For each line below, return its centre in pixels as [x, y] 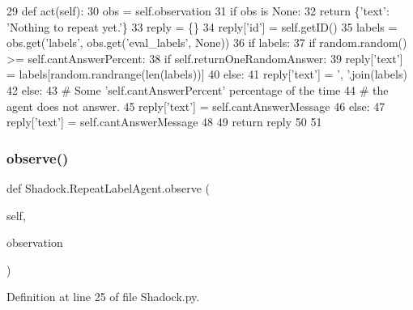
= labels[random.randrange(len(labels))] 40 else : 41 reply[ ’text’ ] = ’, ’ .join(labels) [207, 74]
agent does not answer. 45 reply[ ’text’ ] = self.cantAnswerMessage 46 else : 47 [196, 106]
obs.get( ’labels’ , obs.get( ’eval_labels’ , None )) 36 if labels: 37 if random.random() [207, 42]
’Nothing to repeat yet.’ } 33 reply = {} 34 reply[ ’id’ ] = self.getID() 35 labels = [202, 26]
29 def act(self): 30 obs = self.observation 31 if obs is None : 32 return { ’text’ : [198, 11]
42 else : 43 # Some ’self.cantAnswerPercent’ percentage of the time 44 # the [198, 89]
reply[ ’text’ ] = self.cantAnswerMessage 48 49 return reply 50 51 [164, 122]
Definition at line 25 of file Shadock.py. [103, 297]
